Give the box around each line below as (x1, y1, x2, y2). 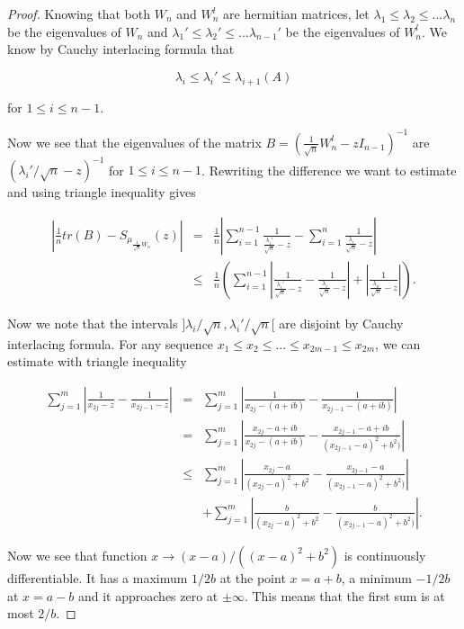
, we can (375, 334, 421, 353)
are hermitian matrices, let (223, 4, 370, 22)
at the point (219, 568, 286, 587)
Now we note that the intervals (7, 313, 178, 332)
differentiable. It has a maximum (7, 568, 188, 587)
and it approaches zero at (77, 586, 219, 605)
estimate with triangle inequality (7, 352, 187, 371)
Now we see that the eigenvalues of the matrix (7, 132, 262, 151)
